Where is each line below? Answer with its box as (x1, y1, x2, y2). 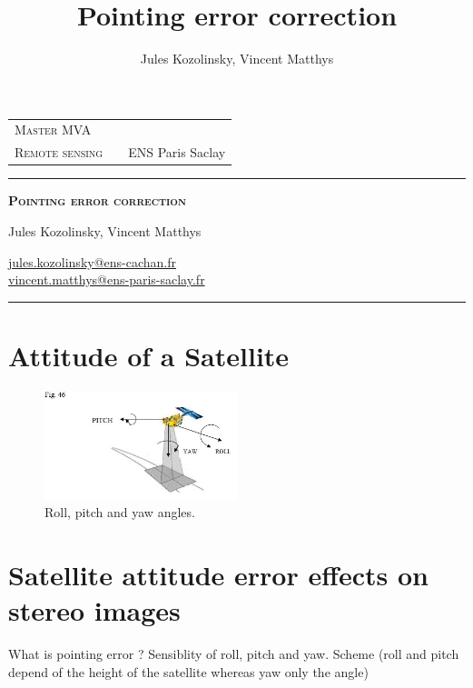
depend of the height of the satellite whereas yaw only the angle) (8, 662, 369, 681)
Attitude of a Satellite (8, 336, 290, 374)
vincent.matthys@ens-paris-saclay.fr (8, 270, 205, 289)
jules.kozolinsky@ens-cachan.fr (8, 252, 177, 271)
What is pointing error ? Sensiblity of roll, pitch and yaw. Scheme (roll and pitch (8, 644, 459, 663)
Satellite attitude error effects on (8, 556, 429, 593)
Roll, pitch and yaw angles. (44, 503, 195, 522)
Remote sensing (15, 143, 103, 162)
